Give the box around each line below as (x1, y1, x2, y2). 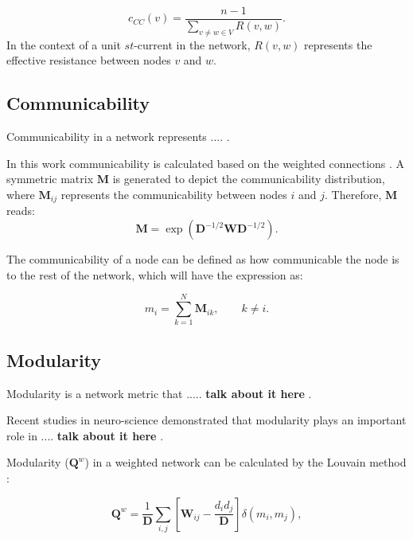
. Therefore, (325, 186, 382, 203)
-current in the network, (134, 36, 251, 53)
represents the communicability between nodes (60, 186, 287, 203)
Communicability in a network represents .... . (6, 128, 230, 145)
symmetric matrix (6, 170, 94, 187)
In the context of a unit (6, 36, 121, 53)
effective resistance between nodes (6, 52, 171, 68)
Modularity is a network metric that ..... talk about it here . (6, 385, 312, 401)
